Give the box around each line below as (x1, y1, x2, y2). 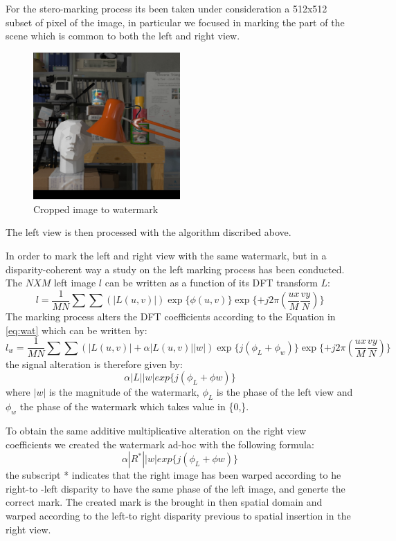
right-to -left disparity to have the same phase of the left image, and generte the (6, 481, 345, 495)
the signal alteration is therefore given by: (6, 356, 183, 371)
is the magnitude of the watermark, (48, 385, 199, 399)
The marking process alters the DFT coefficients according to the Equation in (6, 309, 336, 324)
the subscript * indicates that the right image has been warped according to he (6, 468, 341, 482)
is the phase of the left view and (216, 385, 353, 399)
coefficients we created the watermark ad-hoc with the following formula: (6, 437, 314, 451)
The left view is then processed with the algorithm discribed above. (6, 225, 291, 239)
